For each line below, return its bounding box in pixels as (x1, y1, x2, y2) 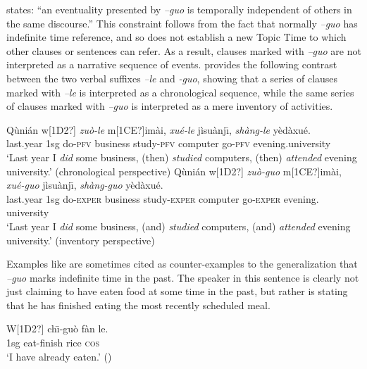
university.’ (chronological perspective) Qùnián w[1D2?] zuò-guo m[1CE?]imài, (6, 163, 342, 178)
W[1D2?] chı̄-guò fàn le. (6, 321, 108, 336)
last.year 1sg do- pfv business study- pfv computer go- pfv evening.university (6, 136, 331, 151)
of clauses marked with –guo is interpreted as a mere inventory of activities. (6, 99, 333, 113)
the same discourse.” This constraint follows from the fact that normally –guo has (6, 15, 358, 30)
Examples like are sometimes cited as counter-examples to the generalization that (6, 256, 358, 271)
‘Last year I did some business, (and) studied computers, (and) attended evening (6, 218, 351, 233)
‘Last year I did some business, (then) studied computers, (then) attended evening (6, 149, 357, 164)
